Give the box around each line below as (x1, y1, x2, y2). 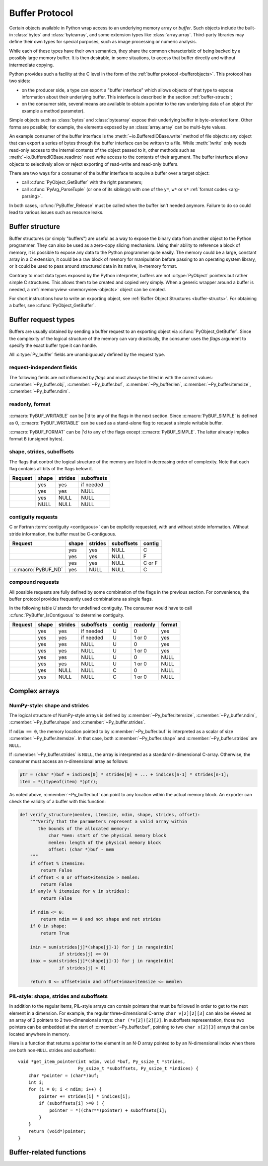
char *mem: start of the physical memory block (48, 833, 166, 839)
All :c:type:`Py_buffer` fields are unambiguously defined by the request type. (9, 351, 165, 358)
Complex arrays (9, 687, 60, 695)
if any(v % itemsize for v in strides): (30, 888, 130, 894)
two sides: (9, 78, 31, 84)
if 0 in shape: (30, 923, 67, 929)
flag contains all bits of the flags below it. (9, 466, 93, 471)
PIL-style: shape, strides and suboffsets (9, 993, 108, 1000)
